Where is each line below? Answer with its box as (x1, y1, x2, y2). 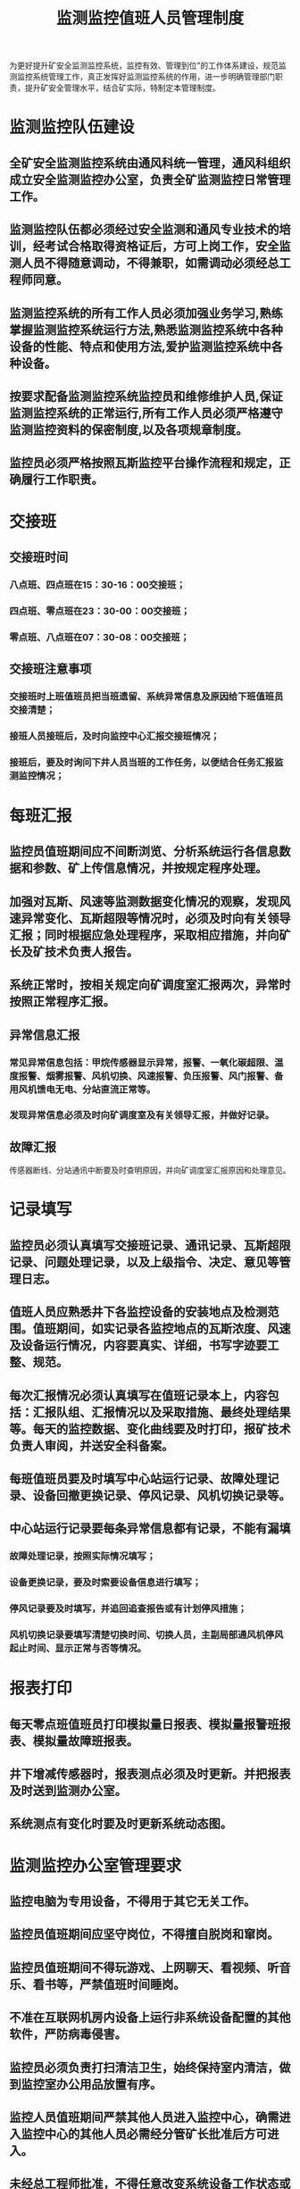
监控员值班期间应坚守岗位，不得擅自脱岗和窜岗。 (9, 1926, 279, 1943)
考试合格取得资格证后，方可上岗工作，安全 (44, 238, 279, 255)
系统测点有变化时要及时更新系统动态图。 (9, 1817, 232, 1832)
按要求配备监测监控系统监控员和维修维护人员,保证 (9, 389, 284, 404)
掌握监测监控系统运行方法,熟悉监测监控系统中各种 (9, 322, 284, 338)
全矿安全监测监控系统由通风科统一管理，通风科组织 (9, 155, 291, 171)
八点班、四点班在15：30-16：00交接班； (9, 578, 186, 590)
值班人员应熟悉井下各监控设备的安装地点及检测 (9, 1305, 268, 1320)
